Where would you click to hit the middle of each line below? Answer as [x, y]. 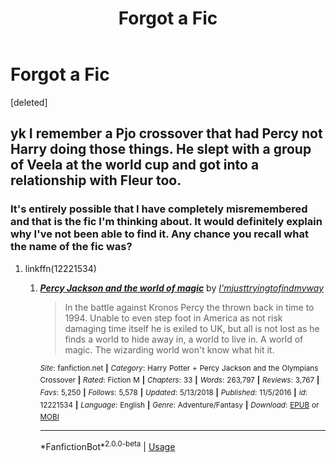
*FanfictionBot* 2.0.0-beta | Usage [107, 445]
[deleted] [29, 102]
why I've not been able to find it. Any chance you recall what [159, 234]
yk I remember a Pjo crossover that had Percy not [166, 133]
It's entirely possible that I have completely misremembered [159, 209]
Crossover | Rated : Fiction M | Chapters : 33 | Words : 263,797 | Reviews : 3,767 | [179, 380]
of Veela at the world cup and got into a [135, 165]
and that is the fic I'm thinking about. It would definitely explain [166, 222]
